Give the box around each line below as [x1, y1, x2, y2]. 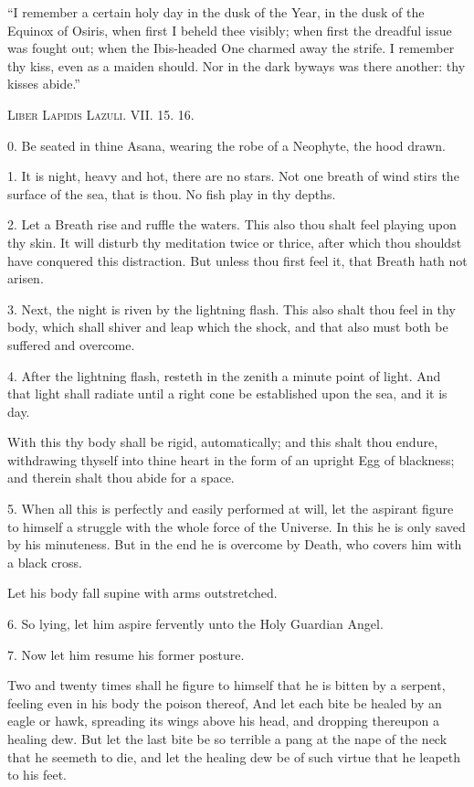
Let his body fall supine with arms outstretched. [7, 583, 278, 602]
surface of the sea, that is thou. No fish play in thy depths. [7, 184, 336, 203]
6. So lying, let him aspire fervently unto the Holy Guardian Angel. [7, 614, 384, 633]
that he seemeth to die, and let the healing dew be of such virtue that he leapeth [7, 747, 461, 766]
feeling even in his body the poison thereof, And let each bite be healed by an [7, 693, 442, 712]
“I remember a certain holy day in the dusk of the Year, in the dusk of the [7, 3, 425, 21]
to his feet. [7, 765, 68, 784]
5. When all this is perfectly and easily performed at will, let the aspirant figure [7, 499, 454, 518]
